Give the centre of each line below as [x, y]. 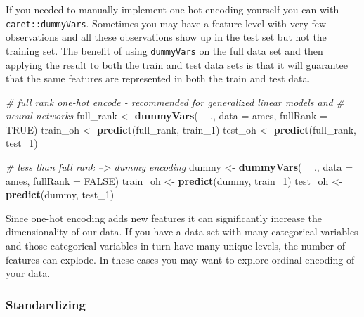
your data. [28, 273]
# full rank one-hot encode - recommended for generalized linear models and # [175, 102]
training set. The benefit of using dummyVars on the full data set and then [164, 50]
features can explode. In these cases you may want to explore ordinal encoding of [180, 259]
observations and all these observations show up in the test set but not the [166, 37]
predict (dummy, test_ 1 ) [60, 194]
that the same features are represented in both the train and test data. [158, 78]
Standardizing [46, 304]
